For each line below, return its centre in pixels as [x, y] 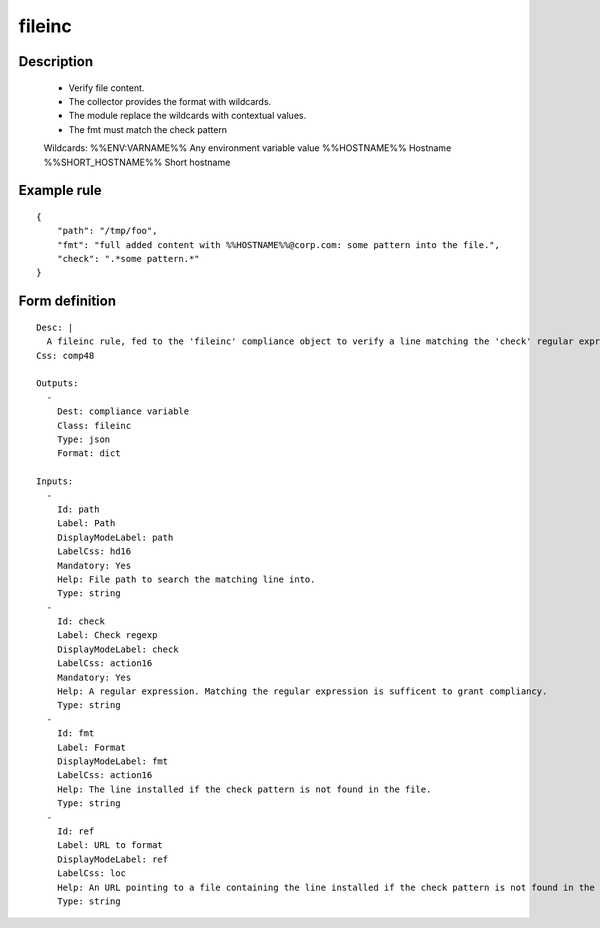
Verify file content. [106, 87]
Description [56, 61]
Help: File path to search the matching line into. [186, 579]
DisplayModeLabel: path [115, 537]
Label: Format [91, 747]
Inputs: [55, 481]
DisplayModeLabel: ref [112, 859]
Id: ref [75, 831]
